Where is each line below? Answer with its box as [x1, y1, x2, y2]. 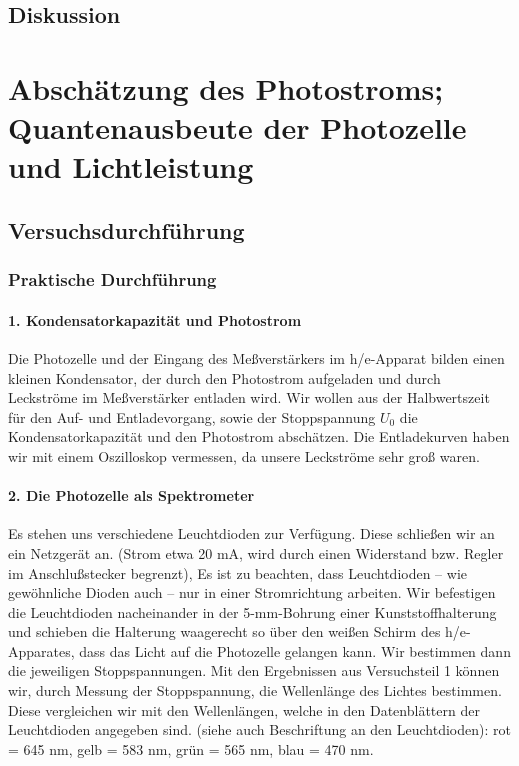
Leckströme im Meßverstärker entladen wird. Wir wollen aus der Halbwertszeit [8, 387, 490, 408]
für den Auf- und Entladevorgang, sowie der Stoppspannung [8, 406, 376, 427]
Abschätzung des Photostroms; [8, 67, 444, 108]
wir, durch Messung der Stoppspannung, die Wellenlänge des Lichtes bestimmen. [8, 680, 502, 701]
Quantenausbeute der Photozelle [8, 107, 467, 148]
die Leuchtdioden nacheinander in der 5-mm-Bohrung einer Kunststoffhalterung [8, 601, 497, 622]
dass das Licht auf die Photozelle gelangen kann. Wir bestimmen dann [79, 640, 511, 661]
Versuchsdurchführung [8, 214, 245, 245]
